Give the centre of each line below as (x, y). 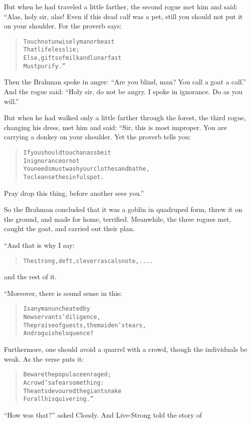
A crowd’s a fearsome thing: (64, 383)
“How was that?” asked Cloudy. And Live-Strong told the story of (103, 414)
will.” (11, 101)
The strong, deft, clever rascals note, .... (88, 261)
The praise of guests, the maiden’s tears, (85, 325)
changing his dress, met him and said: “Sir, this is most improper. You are (115, 127)
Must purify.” (44, 66)
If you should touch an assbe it (67, 152)
